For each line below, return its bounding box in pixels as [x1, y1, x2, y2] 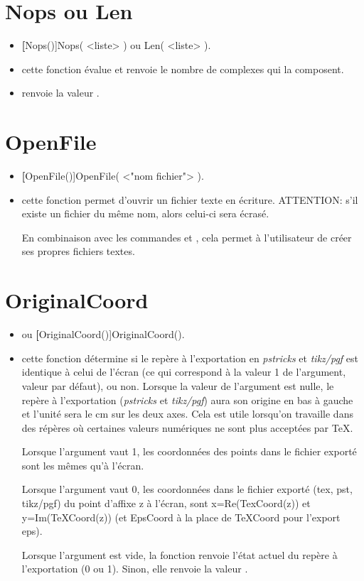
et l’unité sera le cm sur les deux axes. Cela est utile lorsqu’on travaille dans [21, 406, 353, 421]
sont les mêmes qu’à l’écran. [21, 457, 144, 472]
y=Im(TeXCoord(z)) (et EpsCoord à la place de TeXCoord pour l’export [21, 509, 341, 524]
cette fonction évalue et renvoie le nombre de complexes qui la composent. [21, 61, 344, 76]
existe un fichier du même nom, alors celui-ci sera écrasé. [21, 206, 269, 221]
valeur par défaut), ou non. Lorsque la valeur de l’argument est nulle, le [21, 378, 334, 393]
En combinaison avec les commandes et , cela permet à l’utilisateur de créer [21, 229, 352, 244]
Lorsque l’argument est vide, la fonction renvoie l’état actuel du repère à [21, 547, 338, 562]
